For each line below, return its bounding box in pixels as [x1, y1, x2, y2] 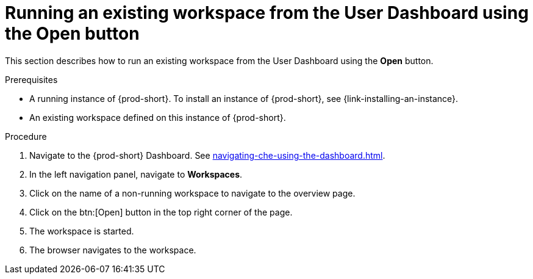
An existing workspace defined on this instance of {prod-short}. [29, 112, 286, 123]
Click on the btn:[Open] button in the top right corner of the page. [29, 206, 293, 217]
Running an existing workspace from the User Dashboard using [5, 2, 529, 23]
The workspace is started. [29, 225, 134, 236]
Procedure [5, 131, 47, 142]
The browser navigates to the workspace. [29, 244, 196, 255]
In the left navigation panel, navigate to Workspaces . [29, 168, 243, 179]
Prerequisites [5, 74, 58, 85]
